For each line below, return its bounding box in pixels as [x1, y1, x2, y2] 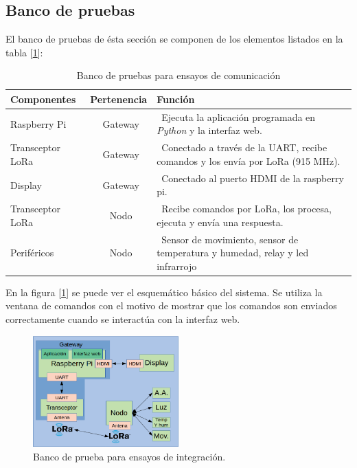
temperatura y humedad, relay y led [157, 245, 309, 260]
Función [157, 91, 195, 106]
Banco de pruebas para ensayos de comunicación [76, 68, 281, 82]
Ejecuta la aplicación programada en [161, 109, 316, 124]
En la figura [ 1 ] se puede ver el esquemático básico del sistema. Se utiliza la [5, 285, 323, 299]
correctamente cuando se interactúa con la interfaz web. [5, 312, 240, 326]
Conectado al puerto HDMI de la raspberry [161, 170, 344, 185]
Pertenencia [90, 91, 148, 106]
